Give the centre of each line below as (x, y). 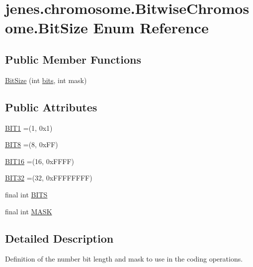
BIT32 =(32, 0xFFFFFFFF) (49, 178)
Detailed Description (59, 238)
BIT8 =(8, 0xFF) (32, 144)
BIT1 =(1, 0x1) (29, 128)
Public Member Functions (73, 59)
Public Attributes (51, 107)
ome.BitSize (46, 28)
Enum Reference (151, 28)
